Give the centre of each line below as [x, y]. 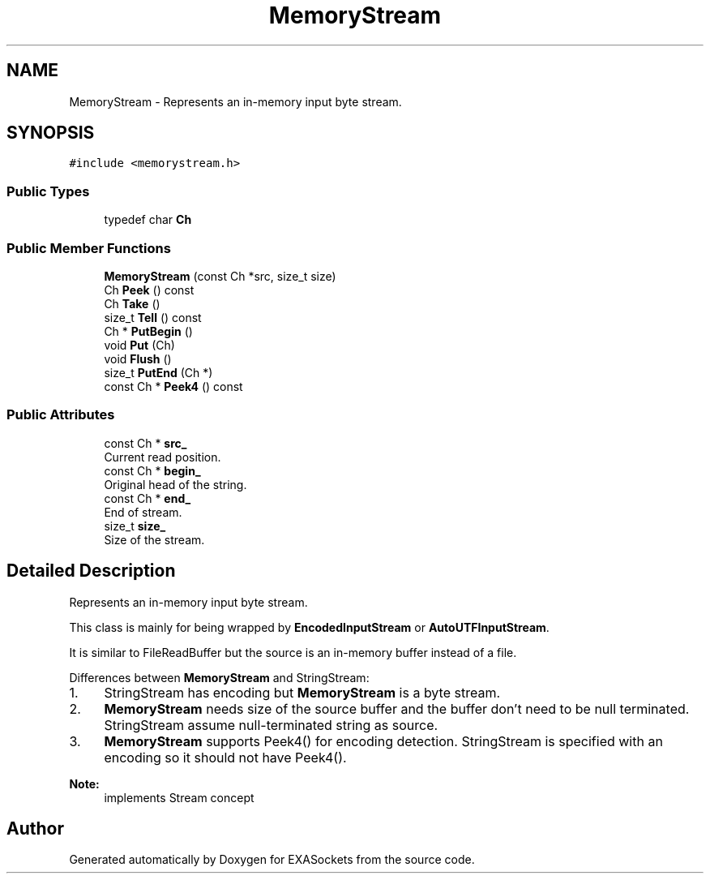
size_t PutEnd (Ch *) [158, 372]
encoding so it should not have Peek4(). [225, 757]
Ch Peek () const [149, 290]
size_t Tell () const [153, 317]
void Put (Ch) [139, 345]
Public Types [48, 191]
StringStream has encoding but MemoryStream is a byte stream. [302, 692]
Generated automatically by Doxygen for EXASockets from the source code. [272, 860]
